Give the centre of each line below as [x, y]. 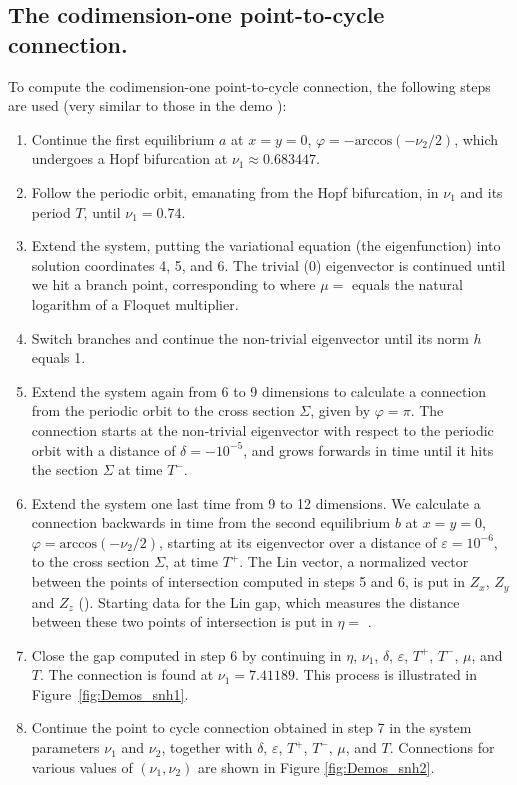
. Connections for [442, 747]
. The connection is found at [126, 674]
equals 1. [58, 357]
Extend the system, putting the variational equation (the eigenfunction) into [266, 245]
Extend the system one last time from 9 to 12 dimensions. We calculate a [256, 502]
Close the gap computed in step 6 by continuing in [186, 654]
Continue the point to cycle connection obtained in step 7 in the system [251, 727]
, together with [207, 747]
